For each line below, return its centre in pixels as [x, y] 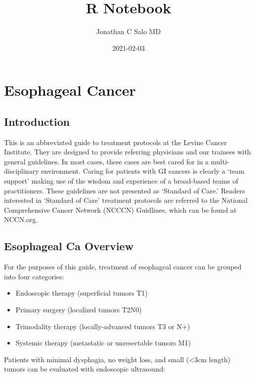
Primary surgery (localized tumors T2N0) [79, 310]
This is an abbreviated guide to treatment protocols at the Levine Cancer [115, 142]
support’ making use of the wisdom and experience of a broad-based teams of [121, 181]
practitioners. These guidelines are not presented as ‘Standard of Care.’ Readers [125, 190]
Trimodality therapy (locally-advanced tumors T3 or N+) [103, 326]
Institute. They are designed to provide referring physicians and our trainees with [127, 152]
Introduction [37, 121]
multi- [220, 161]
